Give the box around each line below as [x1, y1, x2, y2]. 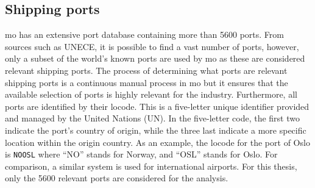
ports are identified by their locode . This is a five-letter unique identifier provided [5, 99, 310, 112]
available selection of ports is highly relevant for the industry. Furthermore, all [5, 88, 297, 101]
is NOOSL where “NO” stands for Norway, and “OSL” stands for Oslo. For [5, 148, 278, 161]
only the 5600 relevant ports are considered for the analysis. [5, 172, 228, 184]
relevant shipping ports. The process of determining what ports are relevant [5, 63, 288, 76]
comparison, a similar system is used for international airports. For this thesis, [5, 159, 297, 172]
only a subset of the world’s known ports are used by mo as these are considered [5, 52, 305, 65]
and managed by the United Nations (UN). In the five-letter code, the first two [5, 112, 300, 125]
